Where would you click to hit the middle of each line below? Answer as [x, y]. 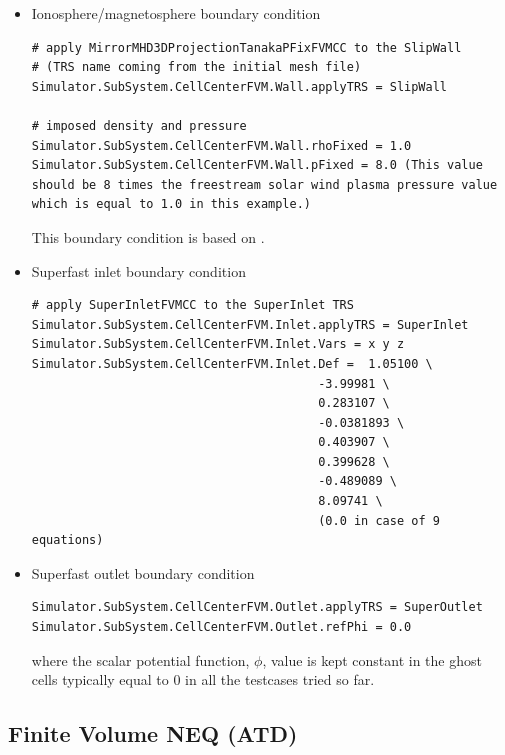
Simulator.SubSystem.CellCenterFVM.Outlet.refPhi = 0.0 [221, 627]
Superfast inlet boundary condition [138, 270]
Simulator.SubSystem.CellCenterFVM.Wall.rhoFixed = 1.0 [221, 145]
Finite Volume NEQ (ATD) [153, 733]
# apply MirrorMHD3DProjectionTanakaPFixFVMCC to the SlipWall [246, 47]
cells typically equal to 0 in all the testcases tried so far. [203, 679]
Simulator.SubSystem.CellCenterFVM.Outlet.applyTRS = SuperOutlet [257, 607]
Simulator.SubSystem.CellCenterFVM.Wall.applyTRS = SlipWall [239, 86]
